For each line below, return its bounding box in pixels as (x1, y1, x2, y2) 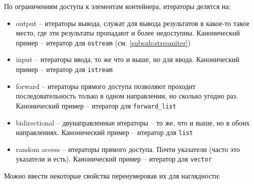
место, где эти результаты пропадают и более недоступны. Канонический (16, 27, 240, 38)
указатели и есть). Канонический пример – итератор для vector (16, 153, 212, 164)
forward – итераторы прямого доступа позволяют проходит (16, 80, 196, 91)
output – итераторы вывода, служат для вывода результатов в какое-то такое (16, 17, 249, 28)
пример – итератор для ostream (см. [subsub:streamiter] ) (16, 37, 191, 47)
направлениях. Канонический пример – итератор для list (16, 127, 193, 137)
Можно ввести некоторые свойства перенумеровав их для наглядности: (4, 170, 220, 181)
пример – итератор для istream (16, 64, 113, 74)
